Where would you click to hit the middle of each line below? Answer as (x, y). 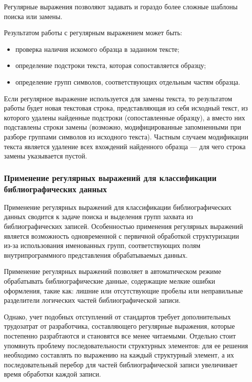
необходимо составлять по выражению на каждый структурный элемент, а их (119, 355)
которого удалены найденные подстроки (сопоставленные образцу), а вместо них (125, 117)
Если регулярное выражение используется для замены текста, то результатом (118, 98)
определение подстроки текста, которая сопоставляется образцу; (111, 65)
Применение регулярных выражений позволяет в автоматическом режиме (113, 271)
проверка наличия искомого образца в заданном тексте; (97, 49)
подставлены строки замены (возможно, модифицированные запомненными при (123, 127)
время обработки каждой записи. (53, 374)
